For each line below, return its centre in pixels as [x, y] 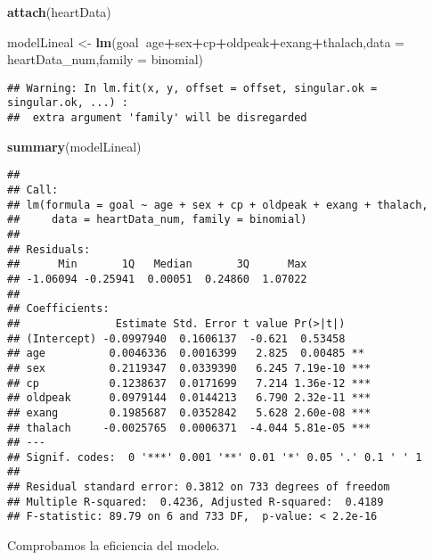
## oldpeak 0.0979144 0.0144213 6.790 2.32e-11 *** [189, 398]
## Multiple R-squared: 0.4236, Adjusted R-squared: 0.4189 [196, 502]
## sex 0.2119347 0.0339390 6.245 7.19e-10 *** [189, 368]
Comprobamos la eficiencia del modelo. [114, 545]
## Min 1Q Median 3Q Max [157, 264]
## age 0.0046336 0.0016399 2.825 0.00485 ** [186, 354]
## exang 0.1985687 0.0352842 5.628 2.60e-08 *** [189, 412]
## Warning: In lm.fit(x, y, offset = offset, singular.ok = [192, 88]
